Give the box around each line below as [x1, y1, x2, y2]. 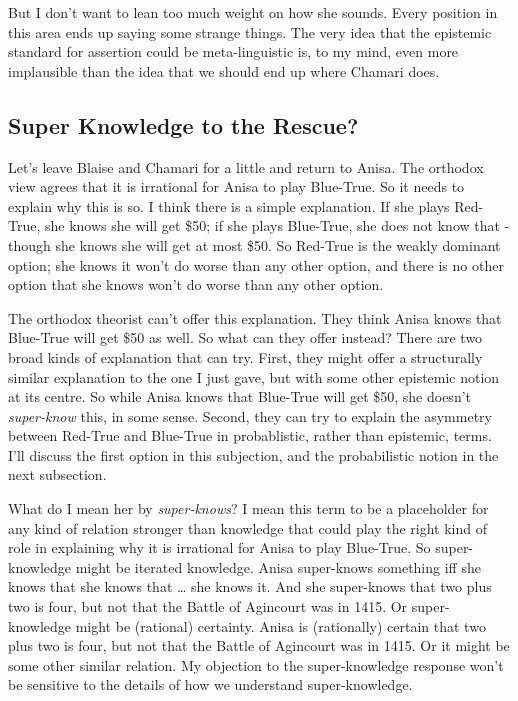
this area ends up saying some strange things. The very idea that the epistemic [8, 21, 492, 42]
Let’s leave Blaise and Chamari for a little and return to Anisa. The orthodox [8, 156, 484, 177]
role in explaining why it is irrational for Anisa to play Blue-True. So [8, 537, 431, 558]
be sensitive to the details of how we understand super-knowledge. [8, 674, 413, 695]
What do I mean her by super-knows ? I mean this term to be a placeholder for [8, 498, 489, 519]
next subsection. [8, 464, 107, 485]
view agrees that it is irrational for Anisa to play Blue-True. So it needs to [8, 176, 465, 197]
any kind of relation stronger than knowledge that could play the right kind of [8, 517, 488, 538]
